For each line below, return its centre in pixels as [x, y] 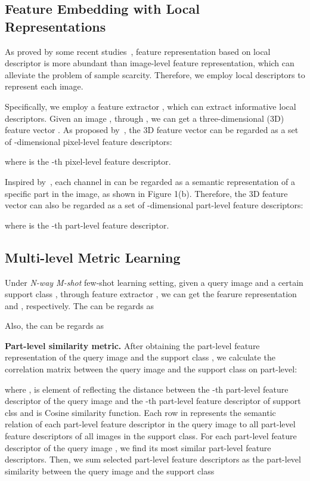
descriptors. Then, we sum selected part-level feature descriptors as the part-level [153, 459]
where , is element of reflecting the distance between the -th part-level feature [147, 389]
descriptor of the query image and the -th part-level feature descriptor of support [153, 401]
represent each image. [44, 86]
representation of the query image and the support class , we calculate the [140, 357]
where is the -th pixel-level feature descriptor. [88, 161]
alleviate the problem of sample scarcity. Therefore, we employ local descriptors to [155, 74]
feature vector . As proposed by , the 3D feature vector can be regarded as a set [152, 130]
